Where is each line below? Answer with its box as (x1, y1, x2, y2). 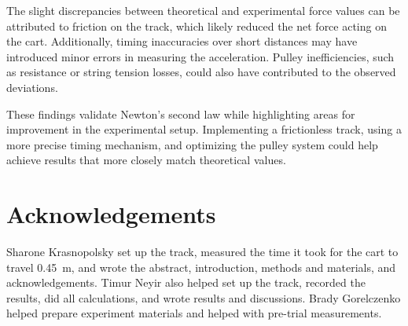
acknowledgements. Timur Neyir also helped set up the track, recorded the (6, 274, 366, 291)
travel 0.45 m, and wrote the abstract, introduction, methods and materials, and (6, 258, 396, 275)
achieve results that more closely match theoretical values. (6, 152, 286, 168)
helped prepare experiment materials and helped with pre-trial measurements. (6, 305, 382, 321)
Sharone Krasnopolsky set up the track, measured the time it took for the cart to (6, 244, 399, 260)
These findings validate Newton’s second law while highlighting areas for (6, 105, 355, 122)
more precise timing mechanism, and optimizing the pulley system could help (6, 136, 378, 152)
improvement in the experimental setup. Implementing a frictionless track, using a (6, 121, 402, 137)
